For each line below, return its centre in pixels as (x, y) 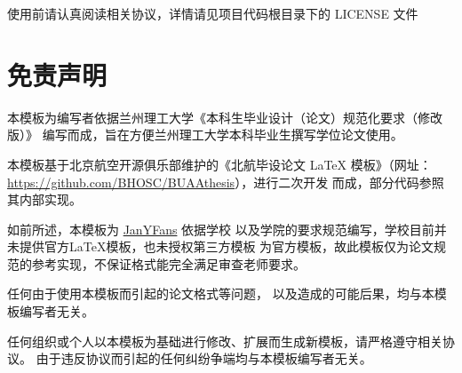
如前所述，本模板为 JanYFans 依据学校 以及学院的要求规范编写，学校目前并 (227, 229)
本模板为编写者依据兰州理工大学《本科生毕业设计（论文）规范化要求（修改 (225, 117)
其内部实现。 (44, 199)
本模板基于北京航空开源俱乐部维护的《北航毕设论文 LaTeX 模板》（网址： (219, 164)
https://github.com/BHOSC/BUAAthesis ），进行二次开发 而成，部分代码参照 (226, 182)
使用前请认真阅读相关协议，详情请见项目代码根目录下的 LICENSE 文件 (213, 13)
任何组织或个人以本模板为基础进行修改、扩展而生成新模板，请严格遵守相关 (225, 341)
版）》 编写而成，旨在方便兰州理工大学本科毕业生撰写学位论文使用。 (205, 135)
